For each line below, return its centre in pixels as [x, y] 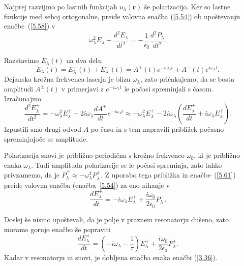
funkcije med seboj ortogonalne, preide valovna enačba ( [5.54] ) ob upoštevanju [122, 16]
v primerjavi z [82, 88]
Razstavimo [22, 60]
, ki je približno [217, 155]
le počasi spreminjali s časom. [169, 88]
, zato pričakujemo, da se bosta [187, 79]
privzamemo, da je [32, 175]
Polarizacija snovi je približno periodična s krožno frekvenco [94, 155]
